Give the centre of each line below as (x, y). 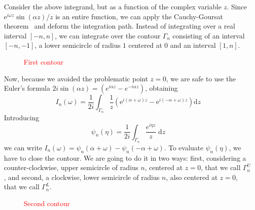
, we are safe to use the (201, 78)
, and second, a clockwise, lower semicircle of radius (82, 177)
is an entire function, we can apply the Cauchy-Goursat (139, 16)
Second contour (47, 203)
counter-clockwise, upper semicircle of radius (71, 167)
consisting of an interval (208, 35)
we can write (23, 147)
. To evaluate (184, 147)
